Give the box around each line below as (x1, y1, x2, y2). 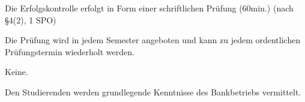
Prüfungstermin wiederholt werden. (5, 45, 134, 58)
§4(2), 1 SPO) (5, 13, 56, 26)
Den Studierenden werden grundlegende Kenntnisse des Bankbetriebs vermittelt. (5, 85, 301, 98)
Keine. (5, 65, 28, 78)
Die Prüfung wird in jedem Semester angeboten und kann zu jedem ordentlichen (5, 34, 301, 46)
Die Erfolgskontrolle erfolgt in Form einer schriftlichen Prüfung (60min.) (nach (5, 2, 294, 14)
